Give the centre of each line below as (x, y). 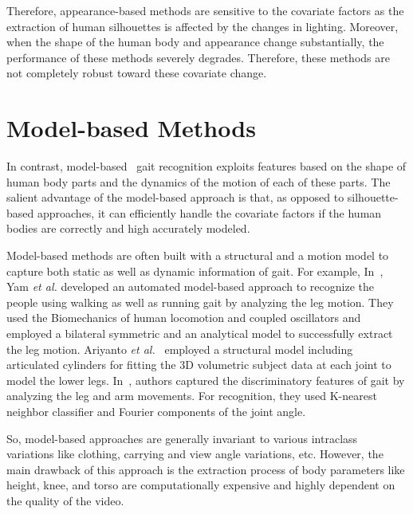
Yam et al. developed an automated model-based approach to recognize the (191, 286)
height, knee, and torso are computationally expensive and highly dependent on (201, 485)
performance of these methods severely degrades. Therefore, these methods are (198, 57)
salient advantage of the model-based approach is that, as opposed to (175, 197)
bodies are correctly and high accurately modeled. (128, 228)
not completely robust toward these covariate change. (137, 73)
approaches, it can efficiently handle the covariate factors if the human (209, 212)
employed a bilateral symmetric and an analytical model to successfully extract (200, 334)
